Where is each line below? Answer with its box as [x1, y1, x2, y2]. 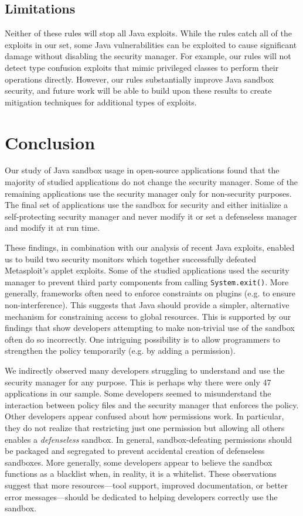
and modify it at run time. [5, 221, 100, 234]
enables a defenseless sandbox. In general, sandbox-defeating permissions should [5, 433, 292, 445]
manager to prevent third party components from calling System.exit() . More [5, 275, 289, 288]
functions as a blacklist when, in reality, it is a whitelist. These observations [5, 467, 277, 480]
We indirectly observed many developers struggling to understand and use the [5, 364, 285, 377]
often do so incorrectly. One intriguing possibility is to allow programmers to [5, 333, 280, 345]
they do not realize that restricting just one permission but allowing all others [5, 422, 285, 434]
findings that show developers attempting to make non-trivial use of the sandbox [5, 322, 295, 334]
